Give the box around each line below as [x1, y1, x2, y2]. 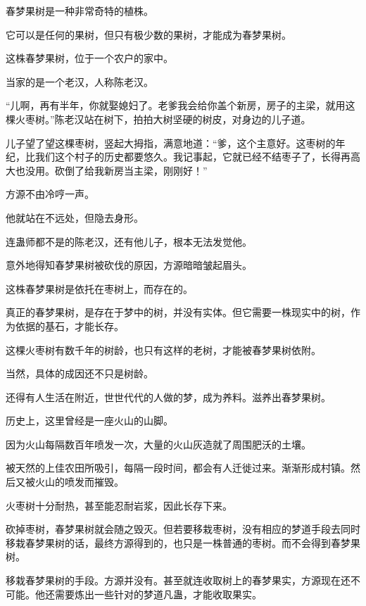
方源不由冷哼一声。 [6, 187, 94, 201]
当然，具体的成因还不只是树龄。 [6, 366, 153, 381]
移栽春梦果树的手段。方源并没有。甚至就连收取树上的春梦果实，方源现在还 [6, 573, 351, 588]
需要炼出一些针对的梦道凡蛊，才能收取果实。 [54, 586, 262, 601]
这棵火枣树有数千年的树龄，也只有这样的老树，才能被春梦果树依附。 [6, 342, 321, 357]
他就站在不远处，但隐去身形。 [6, 210, 144, 225]
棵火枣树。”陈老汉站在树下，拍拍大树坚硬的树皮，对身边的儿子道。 [6, 111, 311, 126]
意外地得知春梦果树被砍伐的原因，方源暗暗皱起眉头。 [6, 258, 252, 272]
